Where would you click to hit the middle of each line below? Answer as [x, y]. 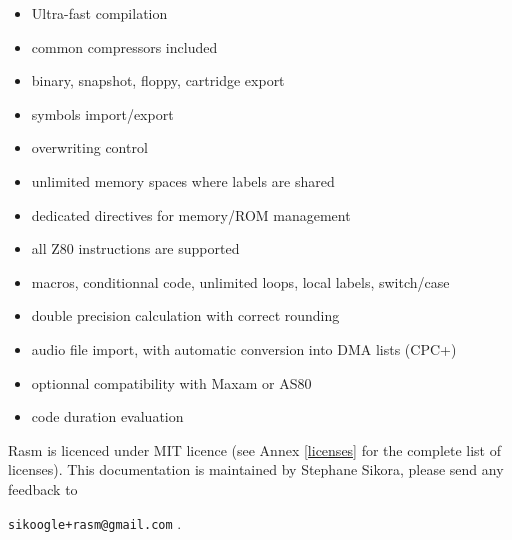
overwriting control [89, 147]
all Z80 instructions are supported [135, 248]
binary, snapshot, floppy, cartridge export [158, 80]
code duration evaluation [107, 416]
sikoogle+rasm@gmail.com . [95, 522]
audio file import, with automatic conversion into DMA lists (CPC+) [244, 348]
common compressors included [124, 46]
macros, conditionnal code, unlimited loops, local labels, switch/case [240, 281]
